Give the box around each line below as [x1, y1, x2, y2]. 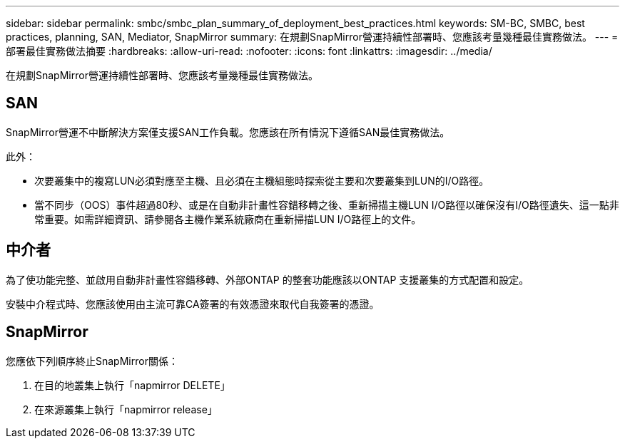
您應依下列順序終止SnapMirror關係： [6, 354, 178, 367]
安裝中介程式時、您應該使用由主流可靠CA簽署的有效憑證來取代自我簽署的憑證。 [6, 297, 380, 310]
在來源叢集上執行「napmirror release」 [34, 403, 218, 415]
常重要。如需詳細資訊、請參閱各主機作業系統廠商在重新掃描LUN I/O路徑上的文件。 [34, 212, 422, 225]
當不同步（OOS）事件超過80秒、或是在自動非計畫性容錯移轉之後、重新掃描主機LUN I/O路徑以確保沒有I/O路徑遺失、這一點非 [34, 198, 619, 211]
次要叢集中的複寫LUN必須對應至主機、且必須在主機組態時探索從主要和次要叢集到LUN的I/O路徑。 [34, 174, 489, 187]
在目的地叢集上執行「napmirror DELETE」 [34, 378, 230, 391]
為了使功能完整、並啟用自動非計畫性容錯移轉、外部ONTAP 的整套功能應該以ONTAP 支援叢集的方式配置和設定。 [6, 273, 529, 286]
